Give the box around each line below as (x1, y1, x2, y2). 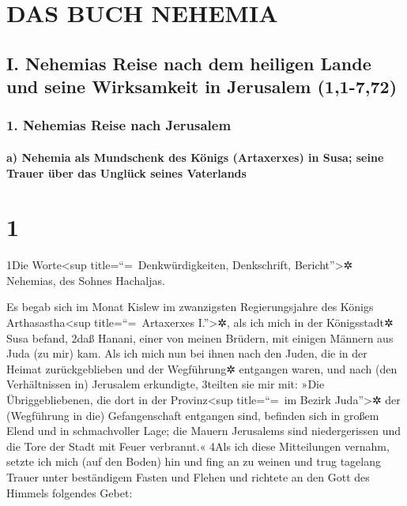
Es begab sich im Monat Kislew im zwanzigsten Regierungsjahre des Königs (6, 298, 374, 315)
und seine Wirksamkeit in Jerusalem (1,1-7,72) (6, 74, 398, 99)
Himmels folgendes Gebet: (6, 484, 133, 500)
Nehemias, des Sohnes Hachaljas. (6, 272, 165, 288)
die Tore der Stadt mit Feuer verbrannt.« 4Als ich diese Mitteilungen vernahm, (6, 437, 390, 454)
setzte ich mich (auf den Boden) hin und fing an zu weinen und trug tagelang (6, 453, 381, 470)
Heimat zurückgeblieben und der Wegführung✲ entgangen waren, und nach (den (6, 360, 398, 377)
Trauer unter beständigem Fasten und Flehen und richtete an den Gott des (6, 469, 370, 485)
